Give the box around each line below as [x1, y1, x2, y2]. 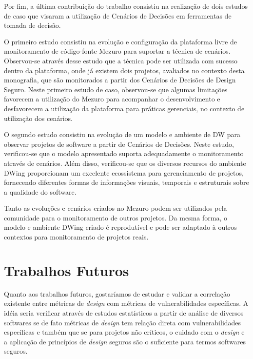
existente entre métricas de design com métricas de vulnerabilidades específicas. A [4, 298, 249, 308]
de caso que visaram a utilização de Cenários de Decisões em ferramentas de [4, 10, 232, 20]
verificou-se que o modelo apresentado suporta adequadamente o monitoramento [4, 148, 244, 159]
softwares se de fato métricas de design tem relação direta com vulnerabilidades [4, 317, 241, 327]
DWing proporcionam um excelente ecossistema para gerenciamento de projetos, [4, 167, 244, 178]
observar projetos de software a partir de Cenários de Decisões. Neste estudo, [4, 139, 234, 149]
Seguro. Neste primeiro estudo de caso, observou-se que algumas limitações [4, 84, 228, 94]
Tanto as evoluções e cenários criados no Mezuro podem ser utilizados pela [4, 203, 227, 213]
